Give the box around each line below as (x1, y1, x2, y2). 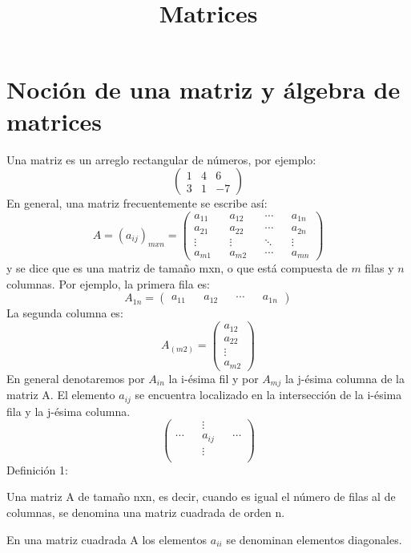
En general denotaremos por (6, 369, 145, 386)
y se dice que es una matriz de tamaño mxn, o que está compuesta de (6, 260, 348, 276)
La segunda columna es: (6, 305, 123, 321)
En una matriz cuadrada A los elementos (6, 531, 208, 547)
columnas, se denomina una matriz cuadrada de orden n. (6, 503, 285, 520)
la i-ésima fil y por (168, 369, 259, 386)
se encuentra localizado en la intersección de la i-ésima (135, 386, 402, 403)
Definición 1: (6, 461, 68, 478)
